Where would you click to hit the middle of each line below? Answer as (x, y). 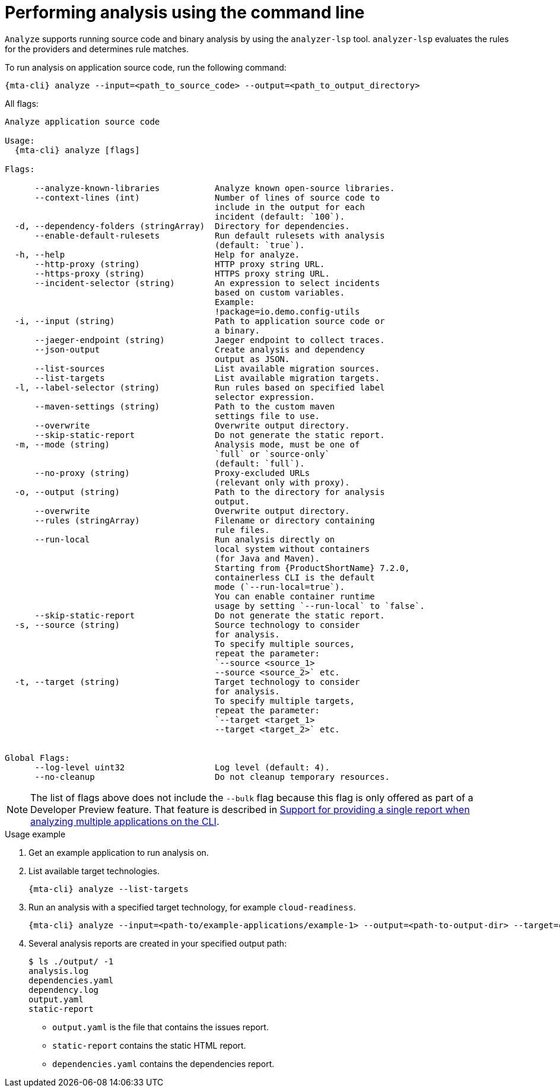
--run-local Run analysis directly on (185, 539)
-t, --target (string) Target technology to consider (187, 682)
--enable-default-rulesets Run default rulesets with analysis (210, 235)
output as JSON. (252, 359)
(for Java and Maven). (268, 558)
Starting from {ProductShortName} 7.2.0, (312, 568)
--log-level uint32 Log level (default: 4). (182, 767)
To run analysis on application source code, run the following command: (146, 67)
